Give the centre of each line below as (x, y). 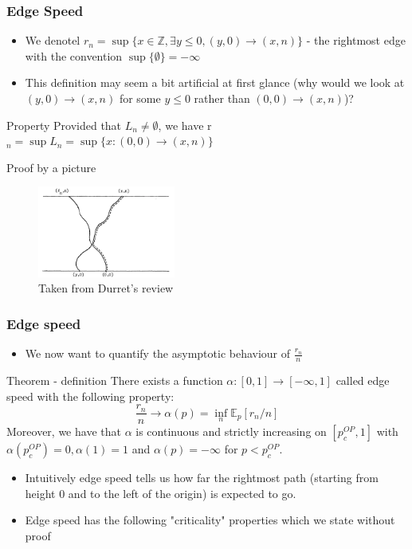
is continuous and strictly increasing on (231, 431)
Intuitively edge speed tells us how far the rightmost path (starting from (202, 478)
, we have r (185, 125)
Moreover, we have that (64, 431)
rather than (222, 98)
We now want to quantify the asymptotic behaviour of (158, 353)
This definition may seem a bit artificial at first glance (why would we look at (215, 82)
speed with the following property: (90, 396)
